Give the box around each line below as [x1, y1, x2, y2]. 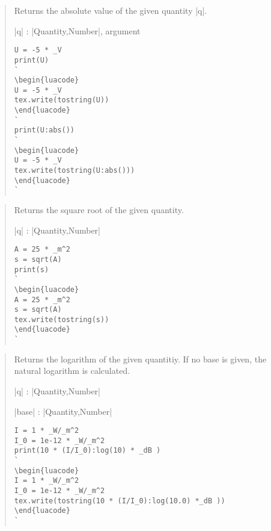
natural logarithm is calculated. [14, 364, 130, 377]
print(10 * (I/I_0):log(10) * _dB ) [14, 446, 161, 455]
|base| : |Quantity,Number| [14, 405, 112, 417]
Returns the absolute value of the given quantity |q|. [14, 4, 207, 16]
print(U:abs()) [14, 126, 75, 135]
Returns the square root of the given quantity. [14, 203, 184, 216]
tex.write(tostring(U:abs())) [14, 166, 135, 175]
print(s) [14, 265, 49, 274]
